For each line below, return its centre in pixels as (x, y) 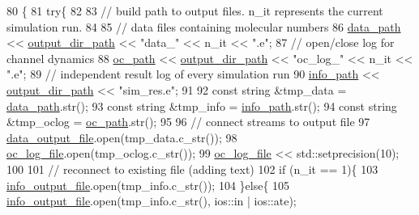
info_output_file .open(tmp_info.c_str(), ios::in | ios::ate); (152, 201)
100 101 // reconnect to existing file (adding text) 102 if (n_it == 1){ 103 (192, 169)
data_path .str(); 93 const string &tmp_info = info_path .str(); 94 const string (202, 105)
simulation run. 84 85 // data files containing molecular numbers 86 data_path (204, 26)
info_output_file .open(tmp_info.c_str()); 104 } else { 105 (148, 185)
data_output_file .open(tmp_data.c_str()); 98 (122, 137)
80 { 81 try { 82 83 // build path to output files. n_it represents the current (195, 11)
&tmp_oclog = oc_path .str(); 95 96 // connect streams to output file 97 (188, 122)
